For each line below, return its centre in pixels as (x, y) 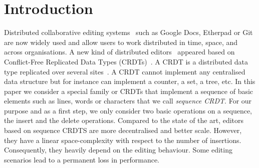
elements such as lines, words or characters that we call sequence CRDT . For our (128, 101)
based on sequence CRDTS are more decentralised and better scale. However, (123, 130)
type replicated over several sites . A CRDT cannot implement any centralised (125, 71)
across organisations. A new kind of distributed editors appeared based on (119, 52)
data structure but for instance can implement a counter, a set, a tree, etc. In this (130, 81)
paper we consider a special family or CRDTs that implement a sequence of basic (129, 91)
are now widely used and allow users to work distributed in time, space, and (121, 42)
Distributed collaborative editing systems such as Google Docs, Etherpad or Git (128, 32)
